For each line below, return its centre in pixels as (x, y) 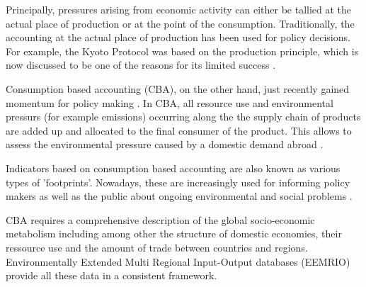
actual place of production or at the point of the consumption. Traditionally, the (180, 23)
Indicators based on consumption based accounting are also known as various (173, 168)
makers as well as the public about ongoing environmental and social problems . (179, 196)
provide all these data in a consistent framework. (111, 275)
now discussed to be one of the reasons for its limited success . (141, 65)
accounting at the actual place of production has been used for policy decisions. (178, 37)
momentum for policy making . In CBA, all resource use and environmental (170, 102)
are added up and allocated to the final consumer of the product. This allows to (179, 130)
